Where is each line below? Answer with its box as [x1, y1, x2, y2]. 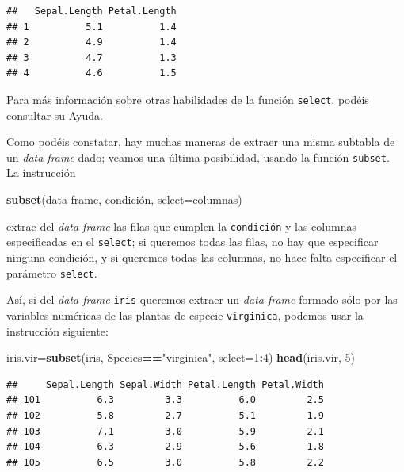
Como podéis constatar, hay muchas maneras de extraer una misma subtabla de [6, 133, 395, 150]
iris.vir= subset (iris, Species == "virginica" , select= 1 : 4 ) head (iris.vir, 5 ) [6, 349, 356, 366]
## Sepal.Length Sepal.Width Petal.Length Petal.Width [6, 378, 324, 390]
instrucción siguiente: [6, 322, 109, 339]
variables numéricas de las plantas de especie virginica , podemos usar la [6, 306, 364, 323]
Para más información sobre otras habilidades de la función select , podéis [6, 90, 369, 107]
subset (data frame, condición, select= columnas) [6, 191, 242, 208]
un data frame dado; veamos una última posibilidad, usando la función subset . [6, 148, 390, 165]
